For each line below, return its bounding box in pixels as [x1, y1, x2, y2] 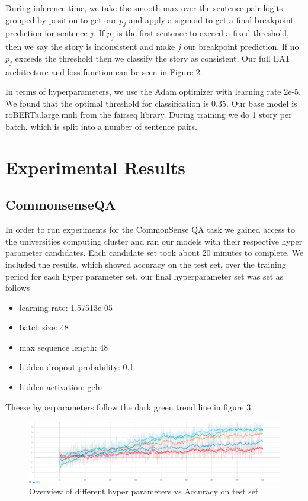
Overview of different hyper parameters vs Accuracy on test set [29, 484, 259, 497]
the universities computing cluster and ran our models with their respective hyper [5, 235, 303, 247]
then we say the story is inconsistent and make [5, 40, 175, 53]
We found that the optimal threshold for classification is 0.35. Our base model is [5, 97, 297, 109]
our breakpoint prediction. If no [184, 40, 299, 53]
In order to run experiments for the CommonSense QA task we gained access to [5, 223, 295, 236]
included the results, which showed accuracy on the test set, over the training [5, 258, 286, 270]
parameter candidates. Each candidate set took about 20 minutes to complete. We [5, 246, 304, 259]
